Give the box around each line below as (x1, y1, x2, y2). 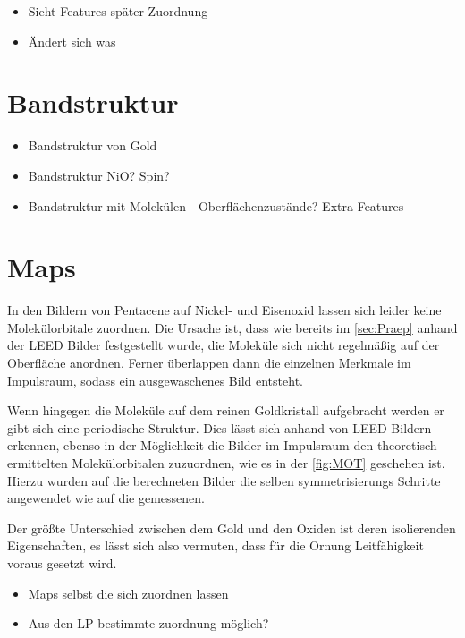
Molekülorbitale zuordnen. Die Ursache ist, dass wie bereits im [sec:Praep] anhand (7, 318, 458, 336)
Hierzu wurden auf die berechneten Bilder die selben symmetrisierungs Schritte (7, 471, 441, 489)
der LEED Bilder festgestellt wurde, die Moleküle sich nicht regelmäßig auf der (7, 336, 440, 354)
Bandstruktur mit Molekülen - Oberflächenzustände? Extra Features (28, 196, 404, 215)
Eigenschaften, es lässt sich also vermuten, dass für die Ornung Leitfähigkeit (7, 536, 424, 555)
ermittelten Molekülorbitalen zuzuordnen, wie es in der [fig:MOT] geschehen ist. (7, 453, 445, 472)
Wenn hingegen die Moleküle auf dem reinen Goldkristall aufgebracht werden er (7, 401, 444, 420)
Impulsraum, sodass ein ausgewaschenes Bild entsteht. (7, 370, 303, 389)
